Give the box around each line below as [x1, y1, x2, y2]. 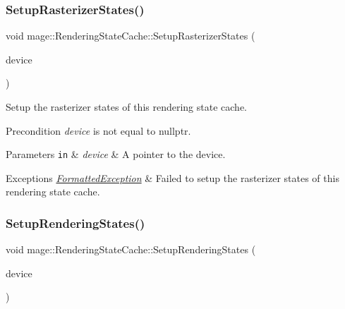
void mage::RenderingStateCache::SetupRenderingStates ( [6, 242, 256, 257]
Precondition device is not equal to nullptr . [6, 123, 191, 138]
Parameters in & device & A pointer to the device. [6, 147, 226, 162]
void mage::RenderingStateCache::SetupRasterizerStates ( [6, 28, 255, 43]
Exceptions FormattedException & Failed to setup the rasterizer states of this [6, 170, 339, 185]
